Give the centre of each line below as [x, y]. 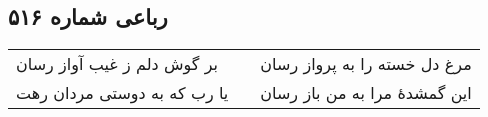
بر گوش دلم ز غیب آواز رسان [117, 64]
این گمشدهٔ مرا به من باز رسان [366, 93]
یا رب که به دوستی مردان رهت [122, 93]
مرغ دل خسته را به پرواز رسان [366, 64]
